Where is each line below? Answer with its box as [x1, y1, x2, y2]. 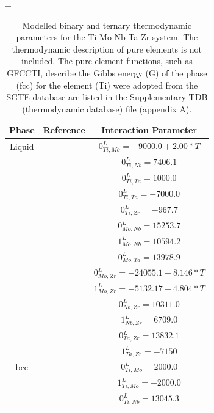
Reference [43, 123, 85, 136]
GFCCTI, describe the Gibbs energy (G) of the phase [7, 66, 207, 79]
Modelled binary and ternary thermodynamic [22, 18, 191, 31]
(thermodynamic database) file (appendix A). [22, 102, 192, 115]
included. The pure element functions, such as [21, 54, 193, 67]
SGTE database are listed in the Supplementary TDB [6, 90, 208, 103]
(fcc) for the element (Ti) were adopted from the [16, 78, 198, 91]
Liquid [10, 139, 34, 152]
